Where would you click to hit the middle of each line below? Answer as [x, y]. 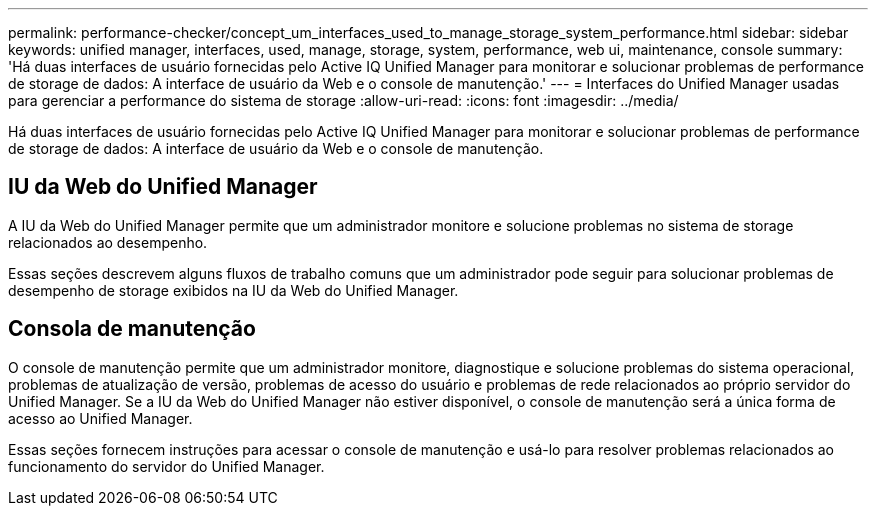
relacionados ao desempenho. [108, 242]
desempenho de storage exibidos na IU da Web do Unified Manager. [233, 290]
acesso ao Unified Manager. [100, 418]
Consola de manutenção [132, 329]
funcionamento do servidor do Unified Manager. [166, 466]
